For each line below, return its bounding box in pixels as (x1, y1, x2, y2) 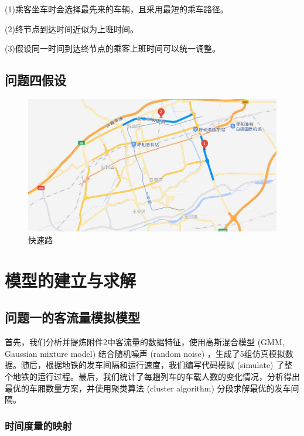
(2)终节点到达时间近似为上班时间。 (5, 22, 138, 35)
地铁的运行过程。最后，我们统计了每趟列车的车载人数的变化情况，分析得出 (12, 370, 300, 383)
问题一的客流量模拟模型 (5, 308, 140, 326)
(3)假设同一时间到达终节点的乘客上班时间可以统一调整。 (5, 42, 220, 54)
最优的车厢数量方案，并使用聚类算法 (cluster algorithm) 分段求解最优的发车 (5, 381, 291, 394)
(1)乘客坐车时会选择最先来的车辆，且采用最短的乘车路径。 (5, 3, 228, 15)
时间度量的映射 (5, 418, 72, 432)
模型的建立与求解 (5, 268, 136, 292)
